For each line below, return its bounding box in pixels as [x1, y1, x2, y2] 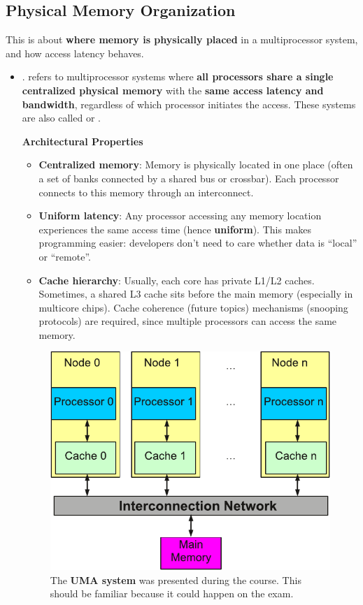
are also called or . [22, 110, 101, 125]
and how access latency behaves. [6, 45, 144, 60]
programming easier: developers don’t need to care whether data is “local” [38, 235, 357, 250]
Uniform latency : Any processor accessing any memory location [38, 208, 322, 223]
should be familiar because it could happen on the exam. [50, 586, 294, 601]
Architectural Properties [22, 133, 143, 148]
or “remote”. [38, 249, 91, 263]
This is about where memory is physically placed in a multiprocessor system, [6, 32, 358, 47]
